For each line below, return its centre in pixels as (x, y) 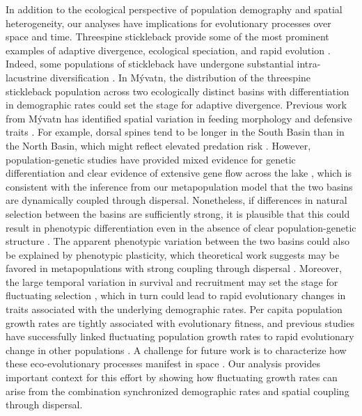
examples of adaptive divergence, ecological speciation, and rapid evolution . (168, 50)
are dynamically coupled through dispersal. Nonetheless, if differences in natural (176, 200)
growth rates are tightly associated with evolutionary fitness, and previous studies (180, 322)
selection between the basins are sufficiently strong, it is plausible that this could (178, 213)
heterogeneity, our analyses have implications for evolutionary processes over (168, 23)
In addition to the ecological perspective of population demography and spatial (174, 9)
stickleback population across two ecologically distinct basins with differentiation (178, 91)
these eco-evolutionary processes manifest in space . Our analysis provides (163, 363)
